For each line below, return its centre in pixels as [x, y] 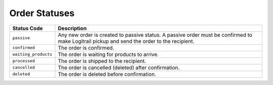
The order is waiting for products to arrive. [108, 54]
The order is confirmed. [86, 48]
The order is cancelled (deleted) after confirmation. [119, 67]
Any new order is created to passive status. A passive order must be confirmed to [155, 35]
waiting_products [32, 55]
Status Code [28, 28]
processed [24, 61]
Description [72, 28]
